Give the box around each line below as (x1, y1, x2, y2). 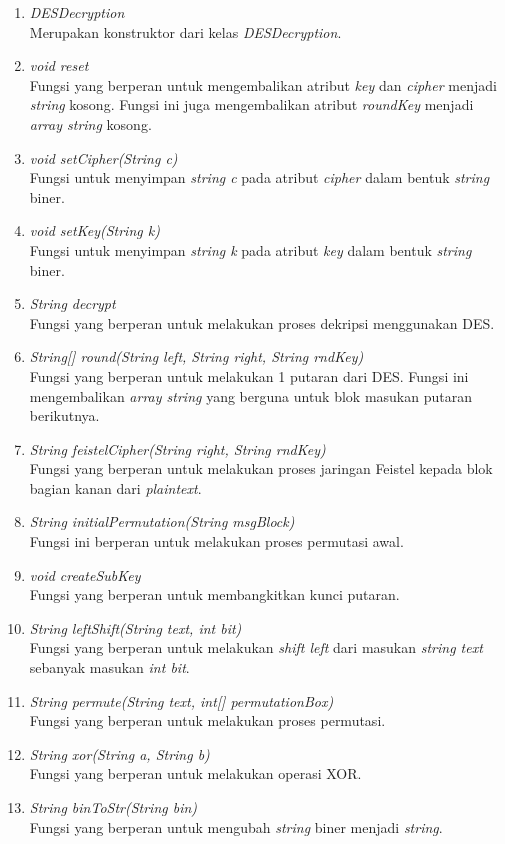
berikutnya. (29, 405, 100, 426)
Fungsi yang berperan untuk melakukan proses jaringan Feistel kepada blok (29, 458, 493, 479)
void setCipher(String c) (29, 147, 178, 168)
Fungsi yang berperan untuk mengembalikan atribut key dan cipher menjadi (29, 74, 497, 95)
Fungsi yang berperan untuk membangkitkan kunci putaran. (29, 584, 400, 605)
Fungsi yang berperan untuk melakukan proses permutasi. (29, 710, 386, 731)
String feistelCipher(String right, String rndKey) (29, 438, 326, 459)
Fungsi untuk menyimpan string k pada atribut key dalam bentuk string (29, 239, 472, 260)
